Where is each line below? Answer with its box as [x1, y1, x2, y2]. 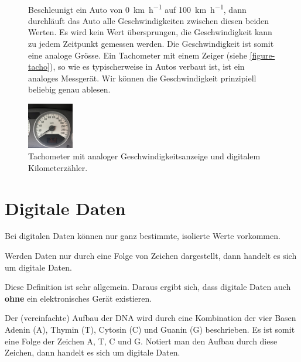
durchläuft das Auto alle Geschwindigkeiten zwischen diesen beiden [28, 14, 269, 26]
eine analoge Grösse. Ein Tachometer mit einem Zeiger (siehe [28, 49, 247, 61]
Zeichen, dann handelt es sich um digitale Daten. [5, 346, 180, 358]
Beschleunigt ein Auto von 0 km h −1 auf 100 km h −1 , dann [28, 1, 247, 15]
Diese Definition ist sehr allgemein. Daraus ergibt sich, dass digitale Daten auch [5, 281, 291, 293]
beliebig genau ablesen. [28, 83, 111, 95]
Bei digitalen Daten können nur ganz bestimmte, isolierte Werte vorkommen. [5, 230, 281, 242]
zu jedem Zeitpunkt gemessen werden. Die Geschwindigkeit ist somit [28, 37, 274, 50]
